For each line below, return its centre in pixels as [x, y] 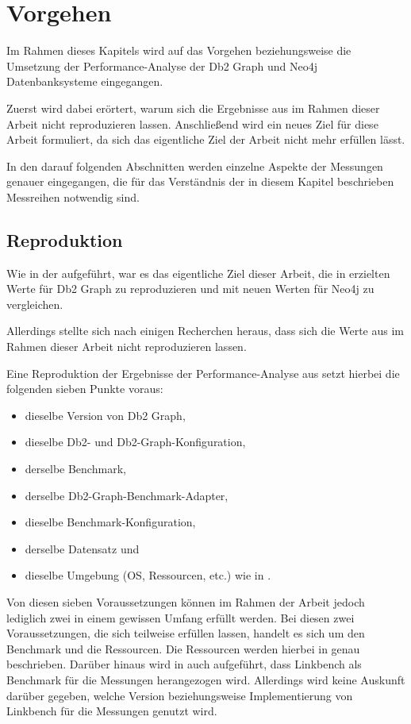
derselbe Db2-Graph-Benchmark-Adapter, [127, 495]
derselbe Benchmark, [75, 469]
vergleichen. [35, 304]
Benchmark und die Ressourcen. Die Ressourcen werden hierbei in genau [183, 648]
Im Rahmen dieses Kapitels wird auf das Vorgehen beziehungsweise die [179, 50]
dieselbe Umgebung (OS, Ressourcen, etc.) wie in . [148, 575]
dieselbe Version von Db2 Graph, [105, 415]
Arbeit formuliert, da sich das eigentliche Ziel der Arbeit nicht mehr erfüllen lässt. [206, 139]
